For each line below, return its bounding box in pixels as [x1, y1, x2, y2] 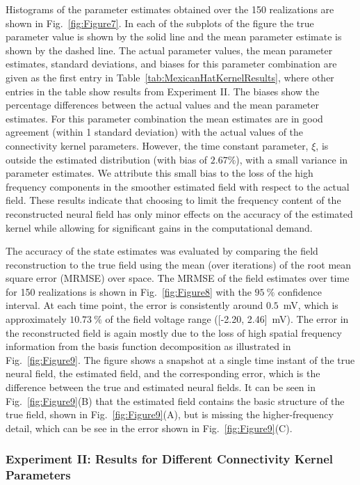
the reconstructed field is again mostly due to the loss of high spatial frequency [6, 325, 342, 340]
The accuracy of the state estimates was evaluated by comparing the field [6, 244, 318, 258]
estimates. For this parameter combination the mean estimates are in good [6, 111, 323, 125]
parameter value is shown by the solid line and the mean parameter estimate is [6, 29, 342, 44]
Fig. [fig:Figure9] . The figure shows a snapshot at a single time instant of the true [6, 352, 355, 367]
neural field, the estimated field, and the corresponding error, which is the [6, 366, 320, 381]
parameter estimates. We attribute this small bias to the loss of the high [6, 166, 313, 180]
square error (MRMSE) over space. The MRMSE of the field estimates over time [6, 271, 350, 285]
